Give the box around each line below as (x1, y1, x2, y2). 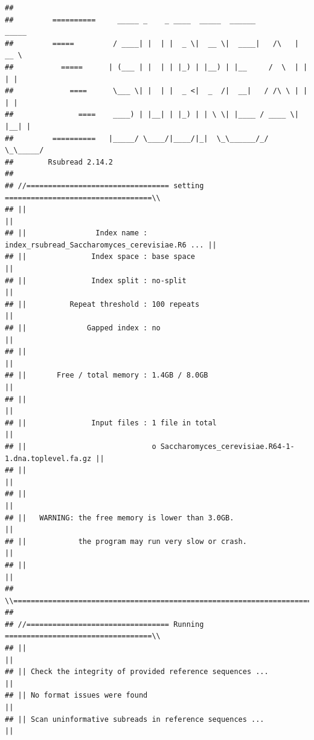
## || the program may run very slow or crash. (5, 537, 247, 546)
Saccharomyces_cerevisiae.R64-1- (160, 442, 295, 451)
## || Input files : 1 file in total (5, 418, 217, 427)
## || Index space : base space (5, 252, 195, 261)
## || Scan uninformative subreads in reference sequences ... (5, 715, 264, 724)
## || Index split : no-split (5, 276, 187, 285)
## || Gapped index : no (5, 324, 161, 333)
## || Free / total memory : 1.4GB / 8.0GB (5, 371, 208, 380)
